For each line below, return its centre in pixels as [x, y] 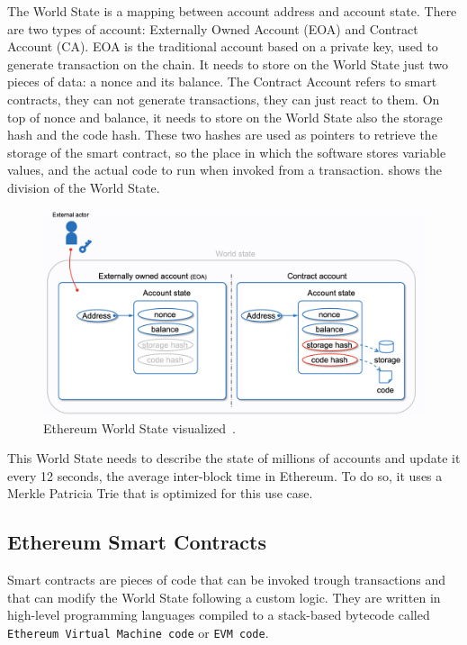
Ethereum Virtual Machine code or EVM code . [138, 633]
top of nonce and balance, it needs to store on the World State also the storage [225, 117]
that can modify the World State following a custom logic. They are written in [224, 597]
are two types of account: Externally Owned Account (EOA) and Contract [213, 28]
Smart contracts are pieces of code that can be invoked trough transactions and [226, 580]
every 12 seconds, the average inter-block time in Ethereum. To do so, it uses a [225, 475]
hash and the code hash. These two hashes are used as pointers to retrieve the [222, 135]
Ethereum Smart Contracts [137, 542]
